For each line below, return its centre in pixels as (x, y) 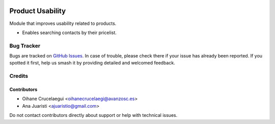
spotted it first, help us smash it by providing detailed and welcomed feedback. (92, 63)
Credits (19, 76)
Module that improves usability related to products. (63, 23)
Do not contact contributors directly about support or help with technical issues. (93, 115)
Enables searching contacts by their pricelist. (70, 33)
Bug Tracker (25, 46)
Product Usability (38, 11)
